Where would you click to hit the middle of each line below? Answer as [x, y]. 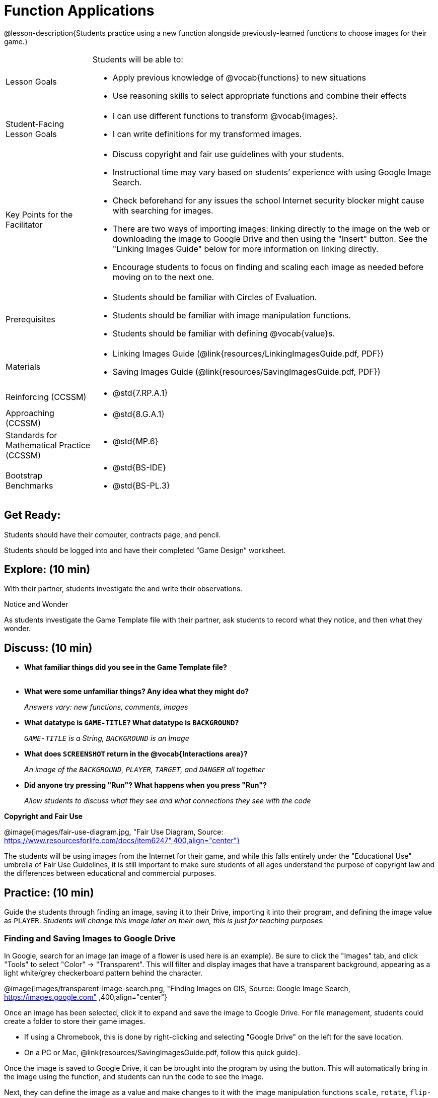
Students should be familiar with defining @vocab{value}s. [224, 333]
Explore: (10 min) [47, 570]
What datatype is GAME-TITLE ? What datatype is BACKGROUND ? [132, 723]
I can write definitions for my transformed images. [207, 134]
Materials [23, 366]
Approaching [30, 413]
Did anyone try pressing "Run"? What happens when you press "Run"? [145, 785]
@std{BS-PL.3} [141, 485]
